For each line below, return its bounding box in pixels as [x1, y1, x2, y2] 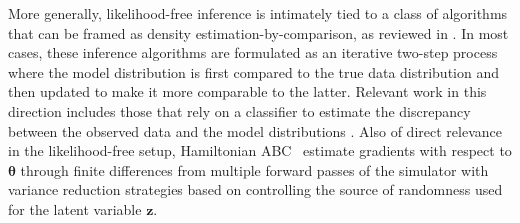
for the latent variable [8, 198, 142, 219]
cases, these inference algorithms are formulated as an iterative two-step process [8, 42, 498, 63]
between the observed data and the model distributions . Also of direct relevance [8, 120, 502, 141]
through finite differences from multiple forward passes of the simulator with [20, 159, 489, 180]
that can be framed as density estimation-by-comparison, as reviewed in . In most [8, 22, 509, 43]
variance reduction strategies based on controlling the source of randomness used [8, 179, 503, 200]
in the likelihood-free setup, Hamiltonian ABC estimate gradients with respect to [8, 140, 512, 161]
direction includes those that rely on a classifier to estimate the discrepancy [8, 100, 471, 121]
